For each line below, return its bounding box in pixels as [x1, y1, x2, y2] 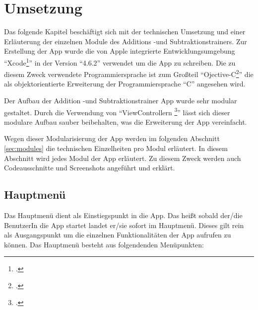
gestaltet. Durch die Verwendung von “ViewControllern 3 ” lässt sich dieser [4, 105, 230, 117]
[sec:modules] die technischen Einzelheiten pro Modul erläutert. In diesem [4, 143, 228, 154]
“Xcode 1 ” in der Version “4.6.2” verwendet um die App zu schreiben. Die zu [4, 56, 236, 68]
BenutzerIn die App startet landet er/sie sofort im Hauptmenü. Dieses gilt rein [4, 220, 244, 230]
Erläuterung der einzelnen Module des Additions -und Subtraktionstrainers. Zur [4, 36, 247, 46]
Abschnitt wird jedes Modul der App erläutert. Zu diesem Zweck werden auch [4, 153, 241, 163]
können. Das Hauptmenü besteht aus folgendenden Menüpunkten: [4, 239, 204, 249]
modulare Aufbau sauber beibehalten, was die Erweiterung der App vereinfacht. [4, 116, 247, 127]
